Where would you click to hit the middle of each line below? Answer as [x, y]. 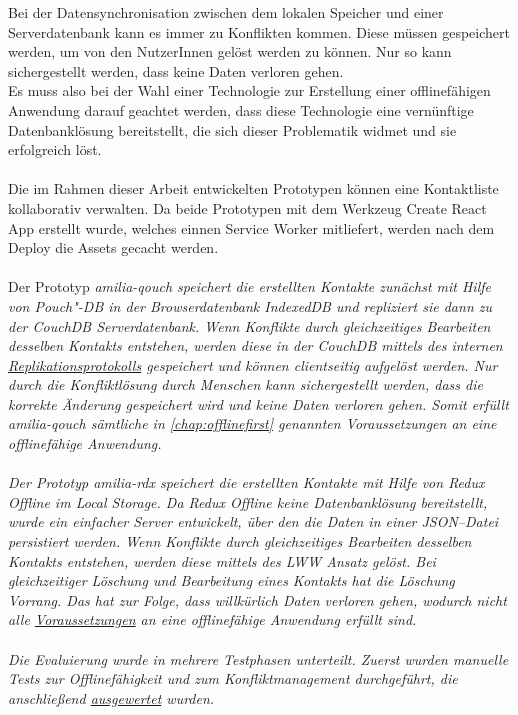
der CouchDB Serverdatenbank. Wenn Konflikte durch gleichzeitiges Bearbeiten [249, 325]
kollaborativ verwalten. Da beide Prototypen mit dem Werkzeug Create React [247, 207]
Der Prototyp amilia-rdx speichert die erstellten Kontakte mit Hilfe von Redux [246, 482]
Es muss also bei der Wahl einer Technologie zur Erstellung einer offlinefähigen [249, 90]
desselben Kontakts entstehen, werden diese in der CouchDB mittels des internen [255, 345]
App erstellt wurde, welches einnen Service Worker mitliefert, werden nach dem [251, 227]
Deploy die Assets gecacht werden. [113, 247]
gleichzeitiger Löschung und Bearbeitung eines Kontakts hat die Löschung [231, 580]
